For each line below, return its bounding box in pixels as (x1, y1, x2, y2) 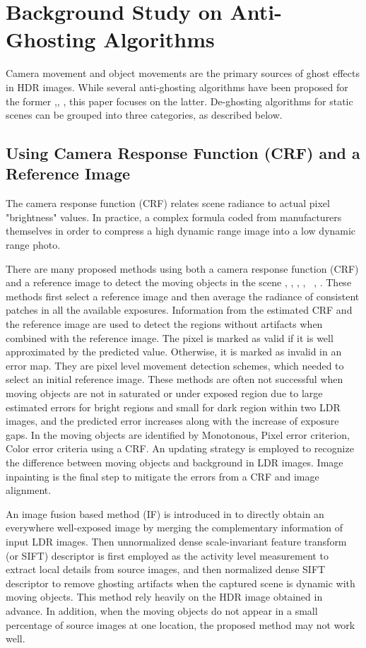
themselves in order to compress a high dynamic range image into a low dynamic (6, 223, 356, 238)
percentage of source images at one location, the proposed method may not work (6, 617, 355, 632)
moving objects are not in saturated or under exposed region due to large (6, 386, 323, 400)
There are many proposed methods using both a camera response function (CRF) (6, 261, 359, 276)
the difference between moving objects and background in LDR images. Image (6, 454, 343, 469)
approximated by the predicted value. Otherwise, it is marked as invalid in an (6, 344, 342, 359)
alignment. (6, 483, 52, 497)
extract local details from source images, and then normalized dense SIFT (6, 562, 326, 577)
